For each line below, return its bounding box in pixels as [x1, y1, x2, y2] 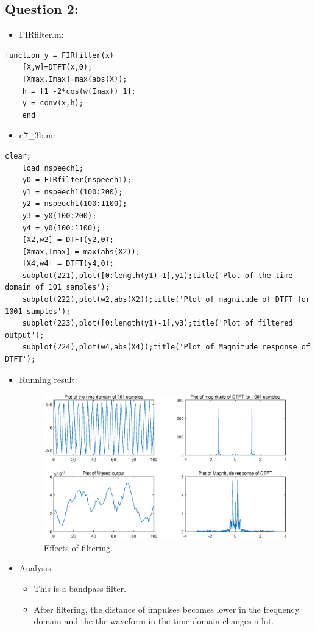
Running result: [19, 373, 77, 385]
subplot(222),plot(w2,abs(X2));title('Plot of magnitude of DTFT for [22, 295, 311, 304]
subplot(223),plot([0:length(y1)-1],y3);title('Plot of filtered [22, 319, 293, 328]
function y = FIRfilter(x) [5, 51, 114, 60]
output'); [5, 330, 44, 340]
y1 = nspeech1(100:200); [22, 187, 123, 196]
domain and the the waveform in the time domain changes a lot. [34, 615, 274, 627]
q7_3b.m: [19, 129, 55, 141]
